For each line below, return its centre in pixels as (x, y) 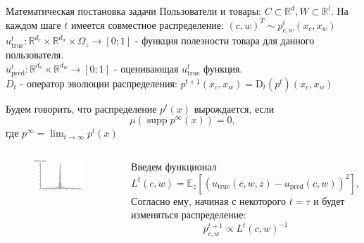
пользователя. (35, 54)
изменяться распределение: (189, 214)
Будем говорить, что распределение (81, 108)
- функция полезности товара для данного (225, 40)
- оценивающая (146, 68)
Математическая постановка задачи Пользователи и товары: (133, 11)
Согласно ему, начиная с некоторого (208, 200)
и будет (329, 200)
